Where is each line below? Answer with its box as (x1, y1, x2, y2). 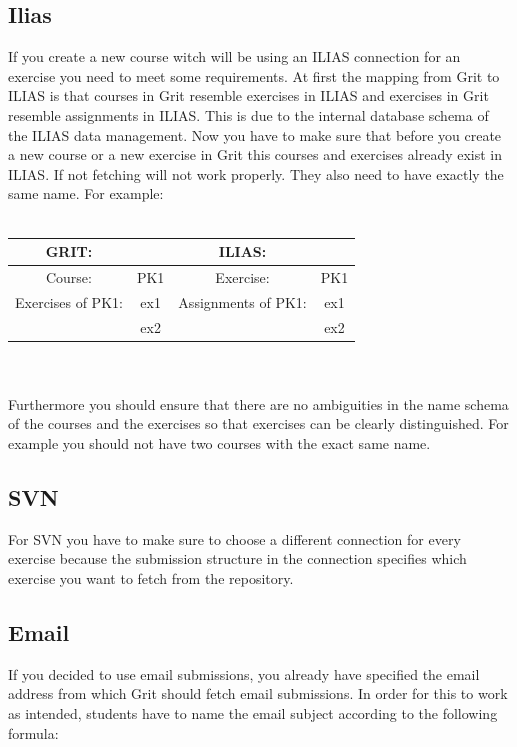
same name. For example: (8, 183, 164, 204)
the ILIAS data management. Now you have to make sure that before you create (8, 124, 502, 145)
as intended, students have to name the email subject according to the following (8, 703, 498, 724)
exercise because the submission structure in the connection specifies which (8, 548, 467, 569)
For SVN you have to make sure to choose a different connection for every (8, 528, 461, 549)
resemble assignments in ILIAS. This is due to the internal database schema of (8, 104, 489, 125)
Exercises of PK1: (15, 291, 123, 312)
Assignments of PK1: (178, 291, 307, 312)
